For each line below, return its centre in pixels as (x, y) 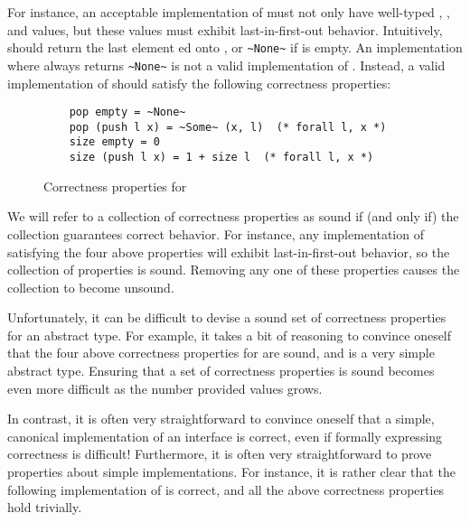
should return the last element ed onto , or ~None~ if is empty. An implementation (235, 47)
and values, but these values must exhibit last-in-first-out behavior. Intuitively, (225, 29)
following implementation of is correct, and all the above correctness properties (226, 489)
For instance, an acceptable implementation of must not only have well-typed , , (229, 12)
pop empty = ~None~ (127, 112)
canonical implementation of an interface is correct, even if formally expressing (225, 436)
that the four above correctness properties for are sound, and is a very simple (221, 353)
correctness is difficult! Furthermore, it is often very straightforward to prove (220, 454)
